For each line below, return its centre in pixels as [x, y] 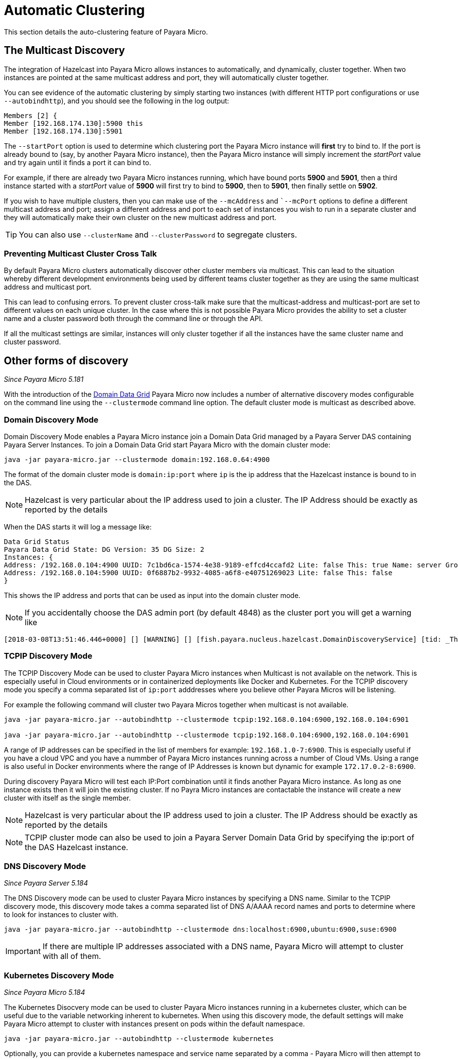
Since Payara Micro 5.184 [45, 992]
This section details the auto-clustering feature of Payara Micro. [106, 32]
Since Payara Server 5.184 [46, 883]
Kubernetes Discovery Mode [59, 975]
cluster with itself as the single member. [67, 798]
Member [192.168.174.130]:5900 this [74, 123]
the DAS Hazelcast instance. [77, 847]
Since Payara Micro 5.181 [44, 379]
